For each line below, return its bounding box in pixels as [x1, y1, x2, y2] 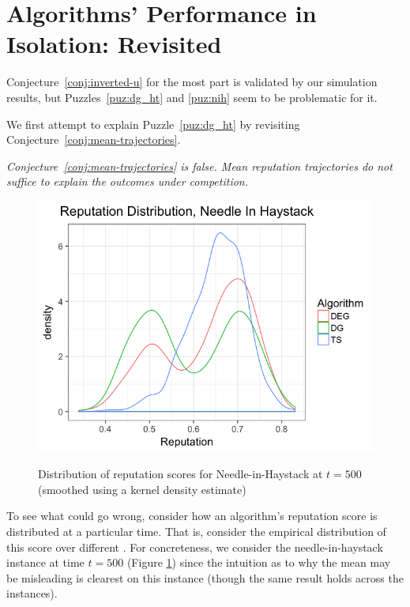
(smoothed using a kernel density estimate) [38, 481, 246, 497]
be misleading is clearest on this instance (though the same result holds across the [6, 569, 404, 586]
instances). [6, 585, 58, 601]
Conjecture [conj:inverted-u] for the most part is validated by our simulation [6, 74, 378, 90]
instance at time [6, 554, 85, 571]
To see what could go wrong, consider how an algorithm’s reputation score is [6, 507, 378, 524]
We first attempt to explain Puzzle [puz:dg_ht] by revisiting [6, 115, 300, 132]
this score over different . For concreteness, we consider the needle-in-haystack [6, 538, 383, 555]
